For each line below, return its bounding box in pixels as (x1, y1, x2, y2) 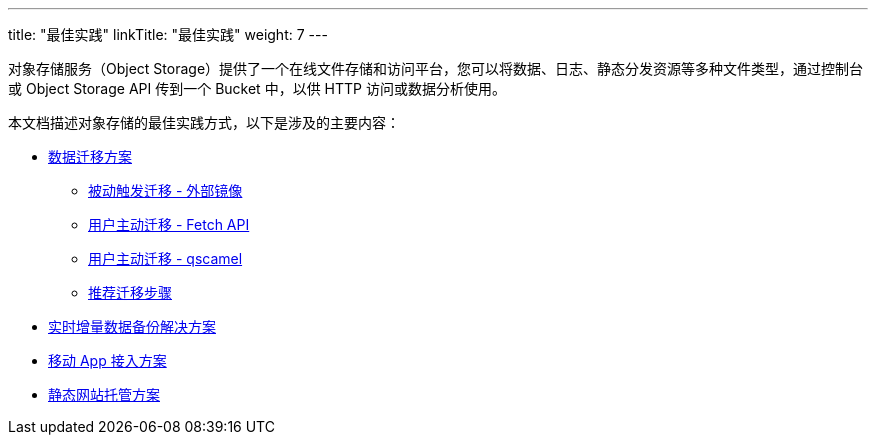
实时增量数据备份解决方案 (48, 318, 216, 335)
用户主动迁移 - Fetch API (88, 216, 250, 233)
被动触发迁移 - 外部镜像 (88, 182, 243, 199)
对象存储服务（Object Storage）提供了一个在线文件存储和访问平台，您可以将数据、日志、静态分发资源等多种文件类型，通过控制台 (8, 60, 864, 77)
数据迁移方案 (48, 148, 132, 165)
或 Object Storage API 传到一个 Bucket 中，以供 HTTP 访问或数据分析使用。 (8, 80, 506, 97)
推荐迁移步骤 (88, 284, 172, 301)
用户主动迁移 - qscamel (88, 250, 243, 267)
